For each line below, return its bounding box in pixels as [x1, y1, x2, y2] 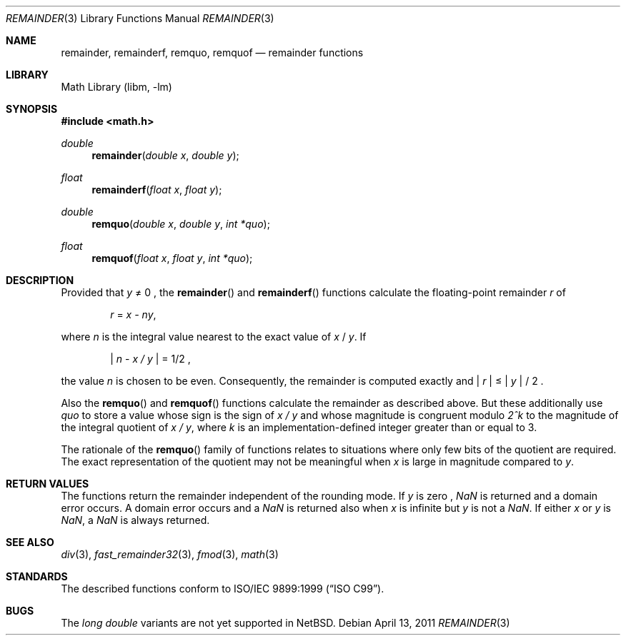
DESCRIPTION [6, 274, 74, 286]
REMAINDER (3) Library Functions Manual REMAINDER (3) [6, 12, 274, 24]
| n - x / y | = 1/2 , [110, 353, 191, 365]
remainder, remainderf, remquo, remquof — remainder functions [61, 46, 364, 59]
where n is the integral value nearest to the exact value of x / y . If [61, 330, 367, 343]
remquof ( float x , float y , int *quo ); [91, 252, 253, 264]
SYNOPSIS [6, 103, 58, 115]
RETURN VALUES [6, 478, 89, 490]
